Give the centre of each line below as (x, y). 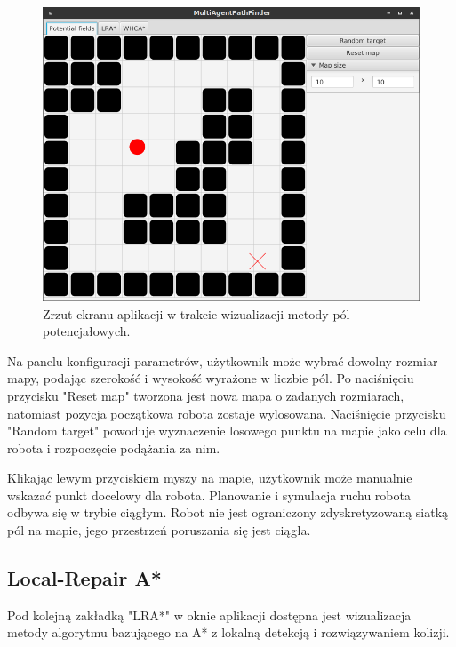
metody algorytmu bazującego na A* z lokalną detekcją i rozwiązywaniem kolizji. (228, 632)
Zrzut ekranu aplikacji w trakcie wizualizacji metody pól (196, 313)
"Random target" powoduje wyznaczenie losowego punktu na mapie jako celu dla (227, 431)
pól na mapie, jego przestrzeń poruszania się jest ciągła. (159, 530)
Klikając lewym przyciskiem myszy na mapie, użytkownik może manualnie (210, 478)
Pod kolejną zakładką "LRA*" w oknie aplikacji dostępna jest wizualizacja (209, 615)
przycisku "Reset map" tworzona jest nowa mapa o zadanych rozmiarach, (206, 395)
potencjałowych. (87, 331)
